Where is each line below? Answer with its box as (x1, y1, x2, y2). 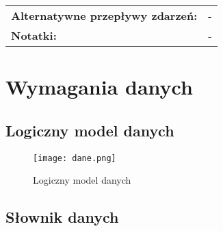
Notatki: (11, 27, 57, 43)
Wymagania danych (5, 73, 193, 101)
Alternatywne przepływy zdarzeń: (11, 8, 198, 23)
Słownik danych (5, 206, 119, 228)
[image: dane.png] (33, 153, 116, 163)
